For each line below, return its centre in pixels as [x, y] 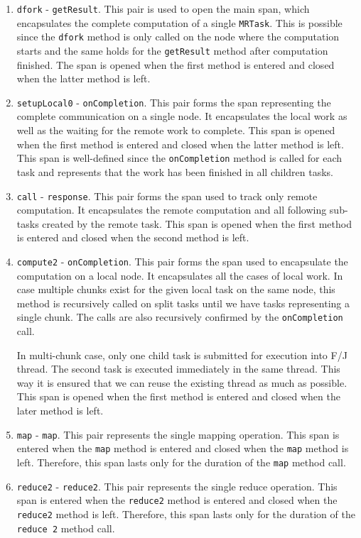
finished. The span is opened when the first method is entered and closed [176, 64]
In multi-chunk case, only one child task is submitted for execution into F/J [182, 355]
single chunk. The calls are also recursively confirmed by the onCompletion [180, 317]
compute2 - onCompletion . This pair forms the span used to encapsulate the [182, 261]
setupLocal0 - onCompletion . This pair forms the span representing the [174, 102]
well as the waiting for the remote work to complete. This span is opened [176, 130]
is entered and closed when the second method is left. [133, 237]
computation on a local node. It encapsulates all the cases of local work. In [180, 275]
